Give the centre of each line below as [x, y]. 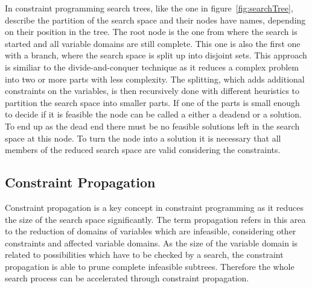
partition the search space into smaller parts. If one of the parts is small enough [152, 102]
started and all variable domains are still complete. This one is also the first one [153, 43]
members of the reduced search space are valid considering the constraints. [143, 150]
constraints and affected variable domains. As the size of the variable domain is [151, 243]
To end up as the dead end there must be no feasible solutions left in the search [152, 126]
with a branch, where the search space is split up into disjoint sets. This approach [156, 55]
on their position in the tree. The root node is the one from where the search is [151, 32]
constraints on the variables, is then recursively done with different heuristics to [152, 91]
